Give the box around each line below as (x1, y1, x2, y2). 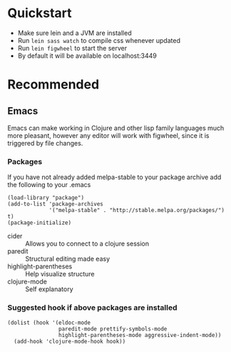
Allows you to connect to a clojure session (25, 239, 150, 248)
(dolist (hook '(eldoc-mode (7, 319, 91, 326)
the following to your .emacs (7, 181, 91, 189)
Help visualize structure (25, 270, 95, 278)
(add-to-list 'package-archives (7, 201, 103, 208)
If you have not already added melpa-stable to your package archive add (7, 173, 222, 181)
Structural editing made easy (25, 255, 111, 263)
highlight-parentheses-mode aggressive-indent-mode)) (58, 331, 222, 338)
